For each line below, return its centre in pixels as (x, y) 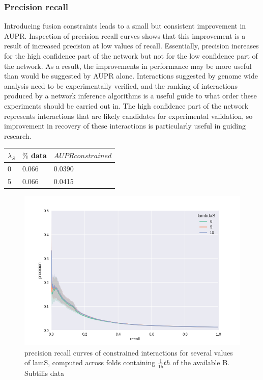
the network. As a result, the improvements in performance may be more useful (128, 66)
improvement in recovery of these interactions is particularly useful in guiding (125, 126)
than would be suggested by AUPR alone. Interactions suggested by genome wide (131, 76)
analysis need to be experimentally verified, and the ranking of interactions (121, 85)
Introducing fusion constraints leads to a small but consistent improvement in (125, 26)
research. (18, 135)
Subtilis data (44, 373)
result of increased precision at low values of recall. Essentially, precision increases (131, 46)
